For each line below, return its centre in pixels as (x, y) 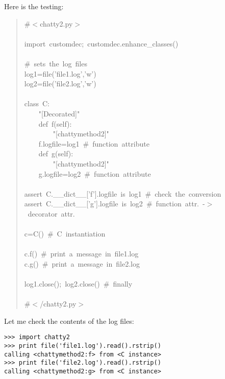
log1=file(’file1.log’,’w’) (60, 73)
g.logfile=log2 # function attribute (95, 173)
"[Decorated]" (59, 113)
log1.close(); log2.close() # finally (78, 284)
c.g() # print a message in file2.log (82, 263)
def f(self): (55, 123)
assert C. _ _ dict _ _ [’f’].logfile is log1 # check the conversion (123, 193)
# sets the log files (56, 63)
